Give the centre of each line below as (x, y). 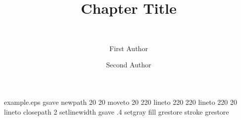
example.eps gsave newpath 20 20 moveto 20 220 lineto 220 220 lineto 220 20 (121, 102)
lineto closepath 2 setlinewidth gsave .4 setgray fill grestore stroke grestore (117, 111)
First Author (129, 48)
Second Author (129, 65)
